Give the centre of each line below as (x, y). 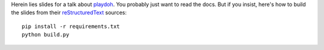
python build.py (46, 35)
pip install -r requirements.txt (71, 26)
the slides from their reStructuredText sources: (69, 12)
